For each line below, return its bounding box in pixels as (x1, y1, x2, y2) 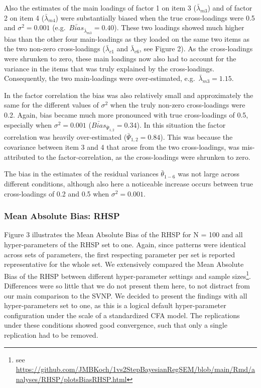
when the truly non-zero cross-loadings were (110, 100, 245, 110)
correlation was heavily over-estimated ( (4, 131, 127, 142)
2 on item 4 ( (4, 12, 45, 23)
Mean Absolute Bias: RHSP (4, 210, 120, 222)
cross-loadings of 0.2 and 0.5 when (4, 188, 109, 199)
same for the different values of (4, 100, 99, 110)
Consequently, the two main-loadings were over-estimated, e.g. (4, 73, 195, 83)
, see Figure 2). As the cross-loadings (139, 43, 253, 54)
